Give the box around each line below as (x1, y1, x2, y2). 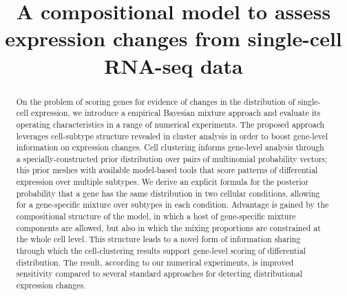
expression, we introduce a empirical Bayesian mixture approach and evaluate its (30, 107, 321, 119)
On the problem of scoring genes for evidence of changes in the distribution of (16, 95, 295, 107)
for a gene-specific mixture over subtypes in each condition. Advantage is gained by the (16, 199, 329, 210)
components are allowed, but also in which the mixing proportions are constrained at (16, 221, 321, 233)
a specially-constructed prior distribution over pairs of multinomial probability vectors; (16, 152, 328, 164)
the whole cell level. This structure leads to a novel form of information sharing (16, 233, 301, 245)
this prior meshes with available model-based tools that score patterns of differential (16, 164, 318, 176)
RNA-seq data (104, 51, 243, 79)
